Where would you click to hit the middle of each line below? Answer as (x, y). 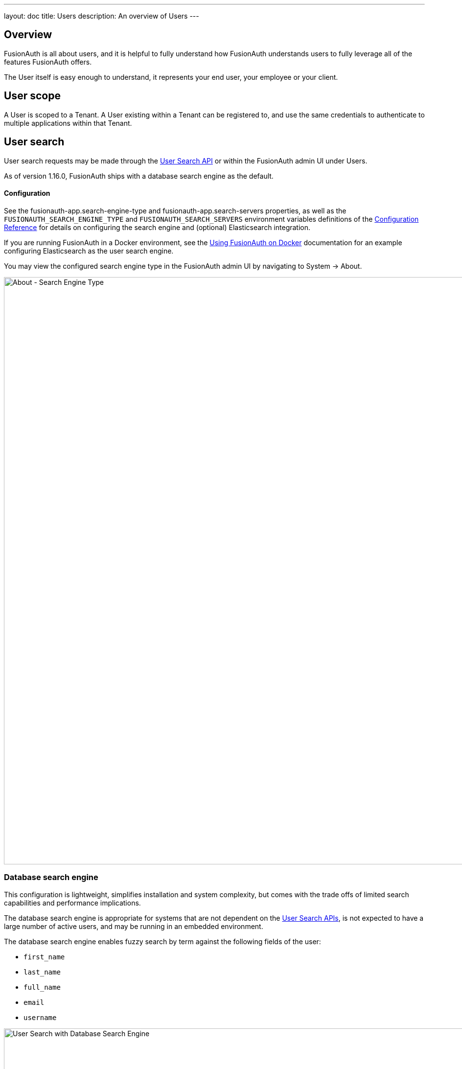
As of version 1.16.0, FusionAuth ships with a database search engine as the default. (139, 176)
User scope (32, 96)
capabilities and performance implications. (72, 903)
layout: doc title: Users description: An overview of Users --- (102, 16)
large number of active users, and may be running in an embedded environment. (134, 926)
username (40, 1017)
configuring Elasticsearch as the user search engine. (89, 251)
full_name (42, 987)
